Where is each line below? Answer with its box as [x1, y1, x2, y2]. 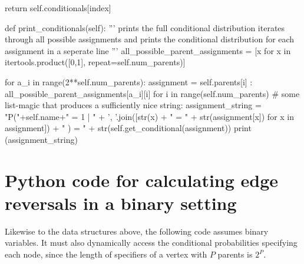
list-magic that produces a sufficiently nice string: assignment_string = [5, 99, 262, 111]
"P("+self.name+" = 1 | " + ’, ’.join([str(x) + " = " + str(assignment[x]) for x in [5, 110, 295, 122]
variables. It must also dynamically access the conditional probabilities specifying [5, 236, 298, 249]
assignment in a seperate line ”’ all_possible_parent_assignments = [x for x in [5, 44, 291, 56]
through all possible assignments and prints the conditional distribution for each [5, 33, 295, 45]
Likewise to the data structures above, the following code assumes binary [5, 225, 269, 237]
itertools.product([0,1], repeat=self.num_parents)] [5, 56, 186, 68]
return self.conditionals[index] [5, 2, 111, 14]
